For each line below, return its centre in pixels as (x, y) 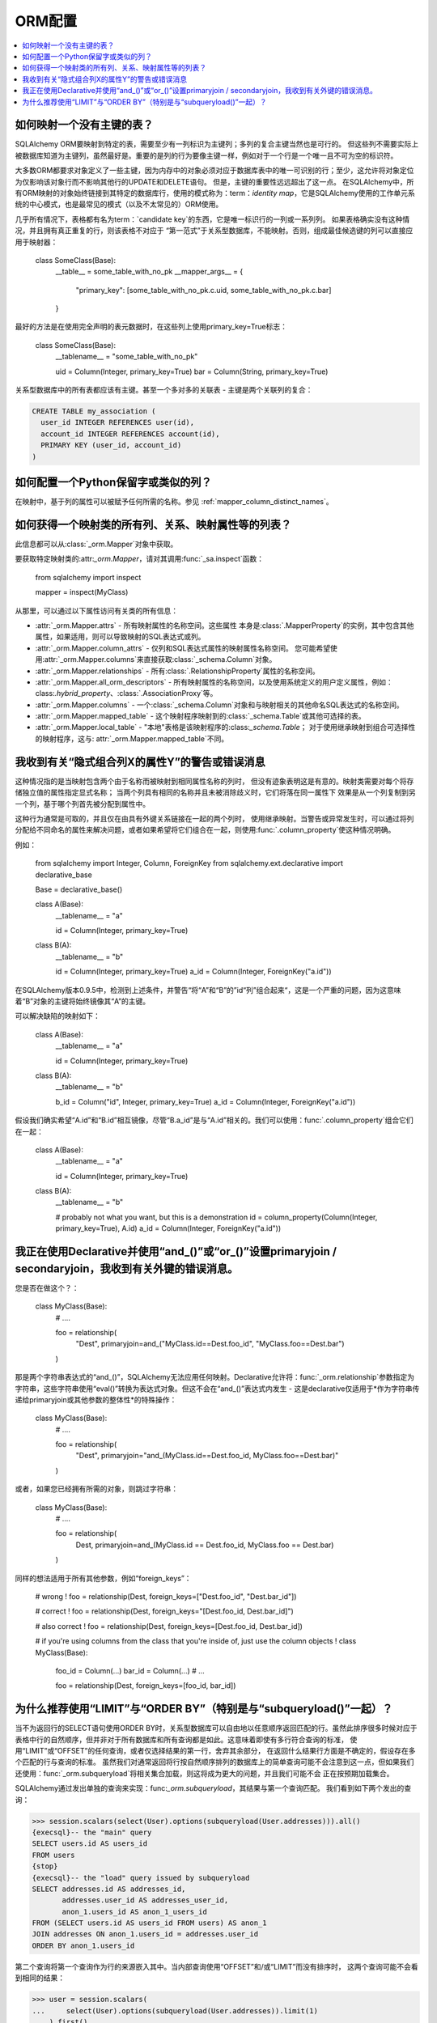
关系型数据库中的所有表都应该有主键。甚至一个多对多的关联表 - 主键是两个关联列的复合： (164, 390)
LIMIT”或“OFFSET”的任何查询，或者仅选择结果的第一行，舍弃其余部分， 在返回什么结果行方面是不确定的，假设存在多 (221, 1751)
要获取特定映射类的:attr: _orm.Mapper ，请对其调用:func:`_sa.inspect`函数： (140, 559)
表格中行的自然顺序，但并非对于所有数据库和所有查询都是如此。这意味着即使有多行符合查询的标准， (181, 1739)
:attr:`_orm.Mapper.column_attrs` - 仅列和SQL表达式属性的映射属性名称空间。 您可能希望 (183, 648)
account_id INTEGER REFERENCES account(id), (130, 434)
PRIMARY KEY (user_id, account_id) (111, 445)
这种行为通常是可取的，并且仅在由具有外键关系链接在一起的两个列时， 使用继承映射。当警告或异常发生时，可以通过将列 (214, 818)
